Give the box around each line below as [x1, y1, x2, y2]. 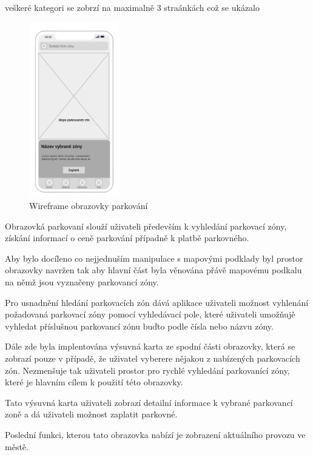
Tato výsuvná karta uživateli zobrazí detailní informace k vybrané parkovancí [5, 396, 293, 408]
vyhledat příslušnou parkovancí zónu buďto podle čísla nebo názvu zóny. [5, 319, 274, 332]
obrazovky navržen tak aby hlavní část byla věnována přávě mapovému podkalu [5, 264, 302, 276]
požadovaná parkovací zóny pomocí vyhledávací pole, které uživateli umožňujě [5, 308, 295, 320]
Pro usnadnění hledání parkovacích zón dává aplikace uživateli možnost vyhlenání [5, 296, 309, 308]
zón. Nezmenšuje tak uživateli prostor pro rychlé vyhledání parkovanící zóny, [5, 364, 290, 376]
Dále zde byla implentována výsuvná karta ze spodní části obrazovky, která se [5, 340, 295, 353]
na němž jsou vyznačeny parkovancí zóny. [5, 276, 159, 288]
